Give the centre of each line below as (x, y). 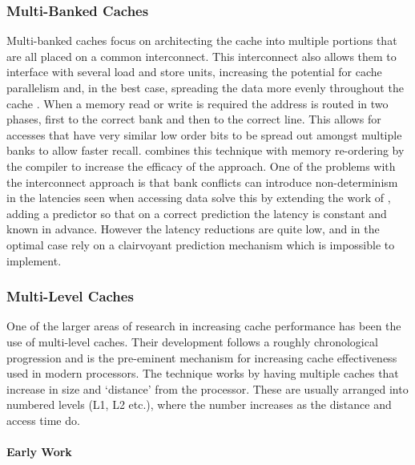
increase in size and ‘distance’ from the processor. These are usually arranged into (207, 388)
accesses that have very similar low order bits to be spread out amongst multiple (204, 134)
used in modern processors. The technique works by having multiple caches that (203, 373)
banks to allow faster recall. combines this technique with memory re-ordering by (205, 150)
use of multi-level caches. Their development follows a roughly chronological (192, 341)
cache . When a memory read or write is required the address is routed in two (197, 103)
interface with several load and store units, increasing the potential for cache (194, 72)
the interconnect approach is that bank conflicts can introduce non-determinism (202, 182)
